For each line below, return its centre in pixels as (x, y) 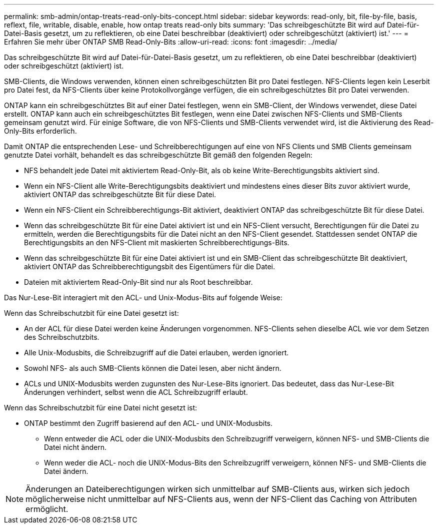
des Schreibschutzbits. (62, 337)
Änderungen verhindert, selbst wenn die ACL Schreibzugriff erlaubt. (136, 392)
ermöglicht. (47, 509)
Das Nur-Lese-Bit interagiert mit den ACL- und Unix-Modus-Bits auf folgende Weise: (143, 298)
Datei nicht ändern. (75, 447)
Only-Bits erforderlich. (40, 131)
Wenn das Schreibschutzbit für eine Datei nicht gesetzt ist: (101, 408)
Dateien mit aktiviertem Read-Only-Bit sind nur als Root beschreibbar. (138, 282)
